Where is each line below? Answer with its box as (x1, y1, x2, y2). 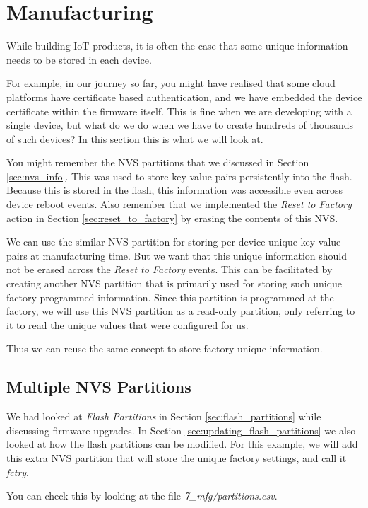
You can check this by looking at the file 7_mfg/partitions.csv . (6, 488, 278, 503)
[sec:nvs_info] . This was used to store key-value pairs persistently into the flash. (6, 168, 352, 183)
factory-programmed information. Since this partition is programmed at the (6, 289, 334, 304)
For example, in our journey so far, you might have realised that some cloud (6, 76, 336, 91)
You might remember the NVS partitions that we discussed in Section (6, 155, 309, 170)
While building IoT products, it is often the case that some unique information (6, 38, 348, 53)
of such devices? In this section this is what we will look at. (6, 131, 263, 146)
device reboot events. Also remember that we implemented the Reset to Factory (6, 197, 352, 212)
